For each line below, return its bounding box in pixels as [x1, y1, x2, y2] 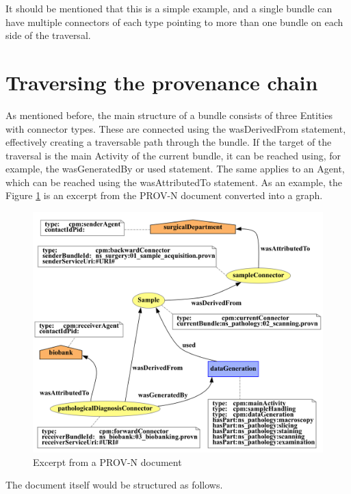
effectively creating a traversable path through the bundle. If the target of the [5, 135, 332, 149]
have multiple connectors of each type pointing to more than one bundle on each [5, 14, 343, 29]
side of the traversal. [5, 28, 91, 42]
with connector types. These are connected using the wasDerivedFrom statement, [5, 121, 346, 135]
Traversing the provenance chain [5, 68, 318, 96]
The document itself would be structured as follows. [5, 478, 223, 492]
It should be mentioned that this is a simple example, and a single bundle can [5, 1, 333, 15]
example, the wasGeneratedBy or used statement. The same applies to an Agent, [5, 161, 345, 176]
